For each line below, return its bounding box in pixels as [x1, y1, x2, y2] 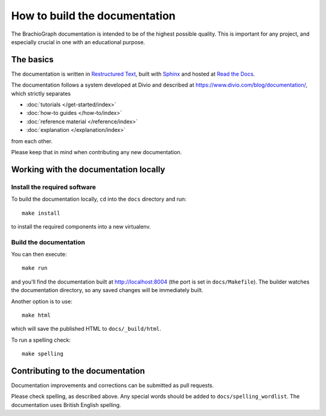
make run [22, 265, 48, 271]
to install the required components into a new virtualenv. [11, 223, 151, 230]
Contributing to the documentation [11, 366, 145, 376]
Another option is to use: [11, 297, 72, 305]
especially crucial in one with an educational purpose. [11, 38, 145, 45]
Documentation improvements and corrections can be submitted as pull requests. [11, 382, 214, 389]
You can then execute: [11, 251, 67, 258]
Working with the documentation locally [11, 164, 165, 175]
